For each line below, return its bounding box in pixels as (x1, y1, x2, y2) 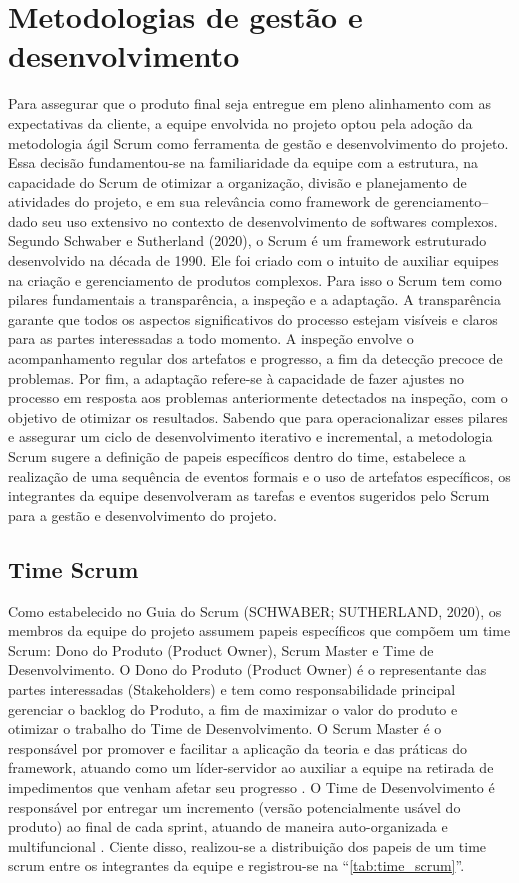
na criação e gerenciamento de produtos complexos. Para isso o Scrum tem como (8, 269, 502, 290)
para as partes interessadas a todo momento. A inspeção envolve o (8, 328, 414, 349)
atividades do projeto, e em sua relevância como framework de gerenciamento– (8, 191, 489, 212)
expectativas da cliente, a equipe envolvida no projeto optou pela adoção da (8, 112, 473, 133)
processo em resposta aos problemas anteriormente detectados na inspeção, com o (8, 387, 508, 408)
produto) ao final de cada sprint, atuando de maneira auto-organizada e (8, 816, 448, 837)
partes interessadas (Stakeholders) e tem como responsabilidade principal (8, 678, 456, 699)
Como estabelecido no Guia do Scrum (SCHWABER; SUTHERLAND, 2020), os (8, 600, 502, 621)
